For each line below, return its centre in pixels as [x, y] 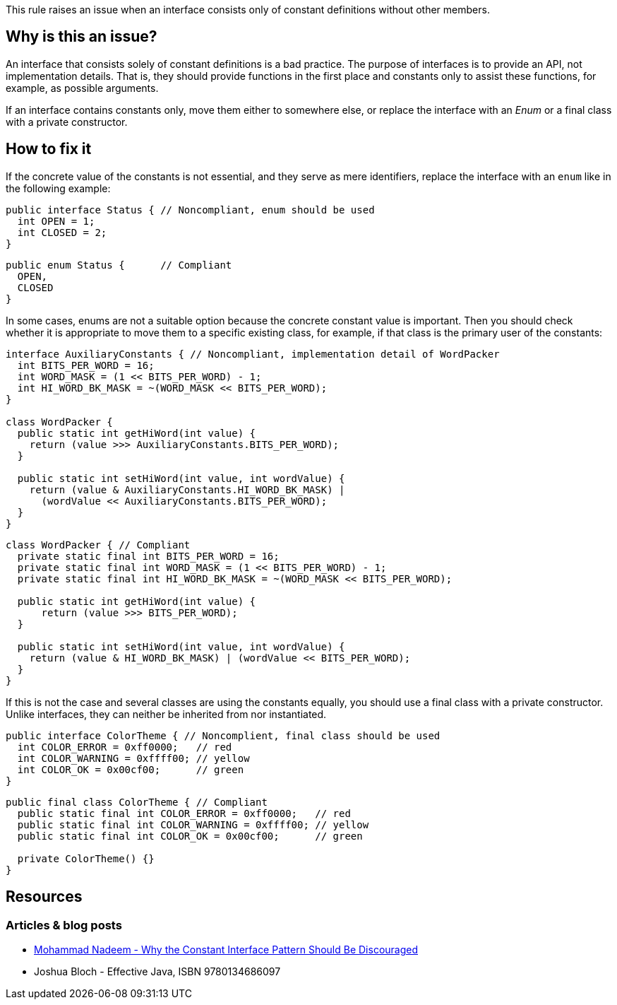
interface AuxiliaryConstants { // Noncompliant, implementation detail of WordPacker [253, 354]
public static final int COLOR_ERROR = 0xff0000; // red [184, 813]
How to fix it [49, 149]
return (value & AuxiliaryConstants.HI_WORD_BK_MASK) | [187, 489]
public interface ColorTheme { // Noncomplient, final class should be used [223, 735]
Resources [44, 897]
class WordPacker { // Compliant [98, 545]
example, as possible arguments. [82, 88]
